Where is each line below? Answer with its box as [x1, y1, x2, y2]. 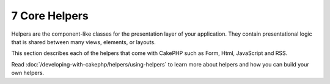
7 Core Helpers [11, 9, 89, 22]
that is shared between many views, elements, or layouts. [11, 38, 156, 45]
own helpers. [11, 69, 45, 77]
